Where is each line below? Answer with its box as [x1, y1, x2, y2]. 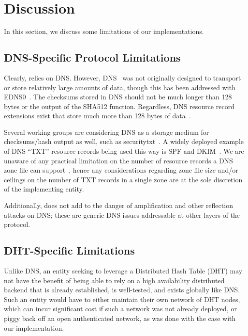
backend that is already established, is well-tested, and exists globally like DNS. [4, 285, 240, 295]
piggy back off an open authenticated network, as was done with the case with [4, 313, 236, 323]
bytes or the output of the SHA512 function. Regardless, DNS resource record [4, 101, 234, 111]
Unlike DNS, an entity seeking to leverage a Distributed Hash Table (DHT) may [4, 266, 243, 276]
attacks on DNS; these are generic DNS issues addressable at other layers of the [4, 209, 240, 220]
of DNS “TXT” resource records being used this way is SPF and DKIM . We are [4, 146, 244, 156]
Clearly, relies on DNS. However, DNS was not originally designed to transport [4, 72, 241, 82]
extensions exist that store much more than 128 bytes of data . [4, 111, 191, 121]
